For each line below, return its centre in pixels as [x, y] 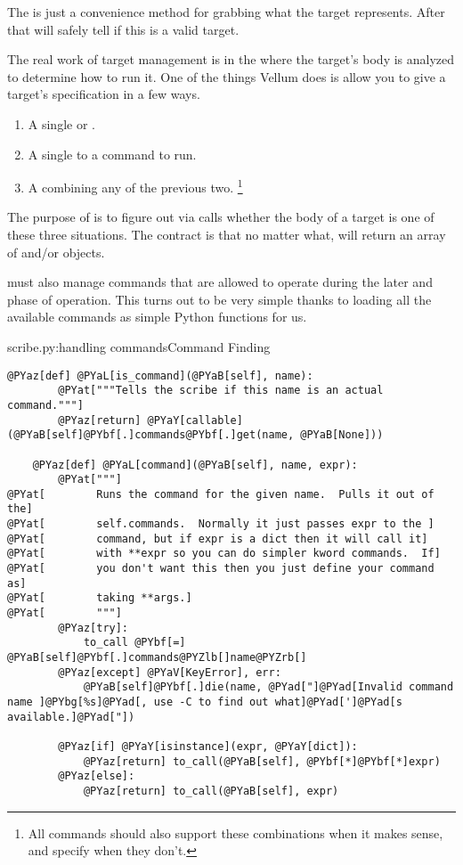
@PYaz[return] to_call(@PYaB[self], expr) [211, 791]
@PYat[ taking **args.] [100, 598]
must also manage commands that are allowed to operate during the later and [220, 282]
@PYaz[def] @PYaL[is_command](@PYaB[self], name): [160, 375]
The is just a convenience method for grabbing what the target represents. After [226, 12]
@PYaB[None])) [342, 435]
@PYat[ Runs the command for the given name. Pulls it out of [221, 494]
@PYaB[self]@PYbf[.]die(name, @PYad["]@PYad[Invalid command [268, 687]
